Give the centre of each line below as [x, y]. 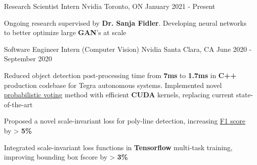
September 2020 [28, 59]
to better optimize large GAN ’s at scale [65, 32]
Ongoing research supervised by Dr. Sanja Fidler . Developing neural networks [125, 22]
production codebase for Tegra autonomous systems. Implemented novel [113, 85]
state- [244, 95]
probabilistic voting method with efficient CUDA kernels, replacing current [119, 95]
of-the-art [18, 104]
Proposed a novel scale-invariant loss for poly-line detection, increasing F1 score [125, 121]
